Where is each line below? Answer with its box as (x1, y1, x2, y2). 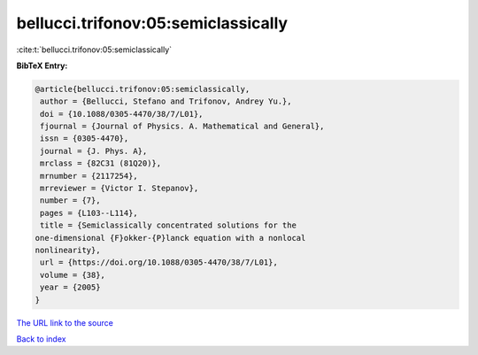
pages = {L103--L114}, (40, 208, 139, 218)
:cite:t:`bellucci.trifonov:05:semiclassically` (16, 44, 173, 55)
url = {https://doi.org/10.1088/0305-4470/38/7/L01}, (40, 258, 278, 267)
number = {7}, (40, 196, 101, 205)
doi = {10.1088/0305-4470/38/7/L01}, (40, 109, 204, 119)
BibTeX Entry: (16, 60, 68, 71)
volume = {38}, (40, 270, 106, 280)
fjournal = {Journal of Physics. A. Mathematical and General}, (40, 121, 325, 132)
